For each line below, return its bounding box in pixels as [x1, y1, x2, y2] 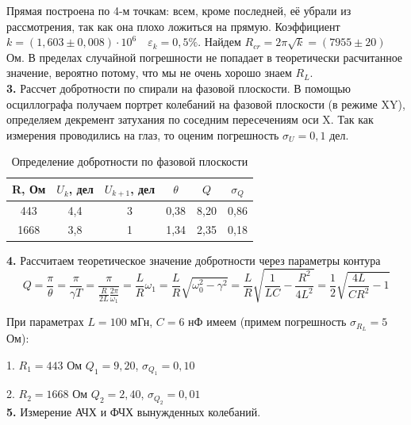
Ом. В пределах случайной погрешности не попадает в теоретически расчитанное [6, 48, 403, 65]
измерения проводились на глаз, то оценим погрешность [6, 126, 279, 143]
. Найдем [198, 33, 241, 50]
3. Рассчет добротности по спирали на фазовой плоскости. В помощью [6, 79, 351, 96]
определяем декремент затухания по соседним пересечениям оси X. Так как [6, 111, 374, 128]
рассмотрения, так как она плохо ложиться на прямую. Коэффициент [6, 17, 340, 34]
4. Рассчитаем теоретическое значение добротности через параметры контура [6, 251, 381, 268]
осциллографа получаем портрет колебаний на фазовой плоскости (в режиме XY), [6, 95, 405, 112]
